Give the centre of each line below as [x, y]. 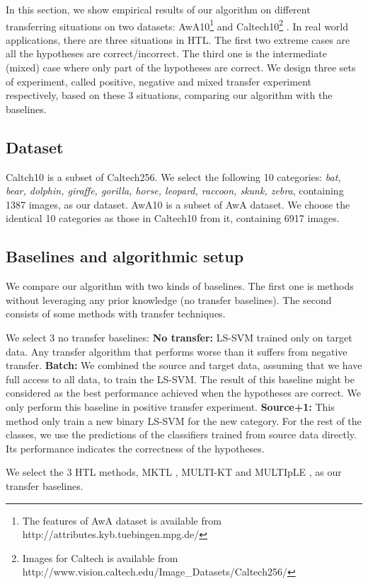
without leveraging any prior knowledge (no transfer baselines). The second [169, 299]
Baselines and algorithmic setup [125, 256]
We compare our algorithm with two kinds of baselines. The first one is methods [180, 286]
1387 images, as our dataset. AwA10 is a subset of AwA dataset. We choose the [178, 204]
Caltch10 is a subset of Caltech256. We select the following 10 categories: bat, [173, 176]
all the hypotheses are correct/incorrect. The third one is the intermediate [166, 53]
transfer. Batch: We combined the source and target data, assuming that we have [184, 365]
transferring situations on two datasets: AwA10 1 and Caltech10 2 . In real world [177, 25]
